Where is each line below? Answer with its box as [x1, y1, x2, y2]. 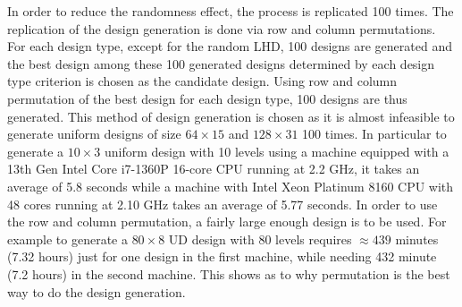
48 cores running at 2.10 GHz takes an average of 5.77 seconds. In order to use [7, 194, 438, 213]
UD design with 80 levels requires [168, 229, 352, 248]
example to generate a [7, 229, 128, 248]
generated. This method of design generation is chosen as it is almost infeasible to [7, 107, 455, 125]
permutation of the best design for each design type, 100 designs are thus [7, 89, 407, 107]
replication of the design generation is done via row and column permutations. [7, 19, 436, 38]
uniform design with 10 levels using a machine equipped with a [104, 141, 449, 160]
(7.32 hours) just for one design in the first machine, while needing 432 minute [7, 247, 437, 266]
